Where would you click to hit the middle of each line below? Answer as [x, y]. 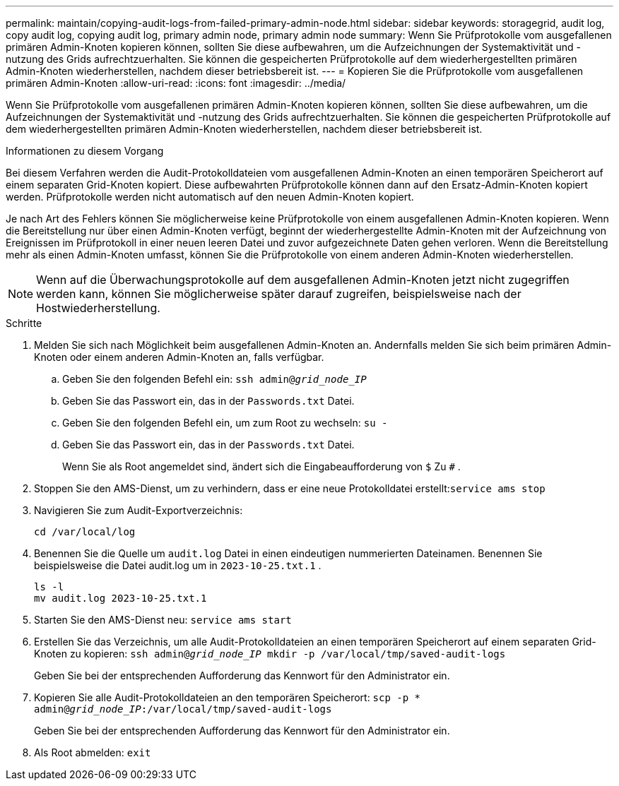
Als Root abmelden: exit [93, 752]
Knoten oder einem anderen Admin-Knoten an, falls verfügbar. [179, 357]
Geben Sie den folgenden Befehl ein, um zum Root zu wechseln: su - [225, 423]
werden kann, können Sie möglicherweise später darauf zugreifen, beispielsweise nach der [279, 294]
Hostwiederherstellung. [98, 308]
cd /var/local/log [85, 532]
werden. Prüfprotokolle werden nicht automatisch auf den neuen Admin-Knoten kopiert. [210, 197]
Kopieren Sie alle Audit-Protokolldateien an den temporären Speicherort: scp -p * [228, 697]
